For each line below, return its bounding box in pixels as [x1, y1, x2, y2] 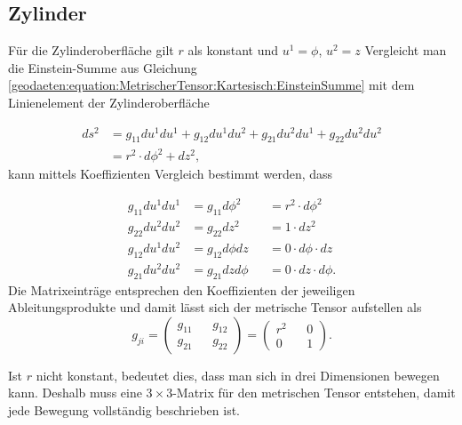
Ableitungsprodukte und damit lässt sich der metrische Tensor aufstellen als [8, 298, 422, 317]
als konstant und [187, 41, 279, 60]
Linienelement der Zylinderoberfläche [8, 92, 210, 111]
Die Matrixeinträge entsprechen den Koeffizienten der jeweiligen [8, 280, 355, 299]
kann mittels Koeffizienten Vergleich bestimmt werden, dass [8, 164, 333, 183]
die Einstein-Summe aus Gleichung [8, 58, 197, 76]
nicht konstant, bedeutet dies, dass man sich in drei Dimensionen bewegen [36, 365, 440, 384]
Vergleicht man [364, 41, 447, 60]
